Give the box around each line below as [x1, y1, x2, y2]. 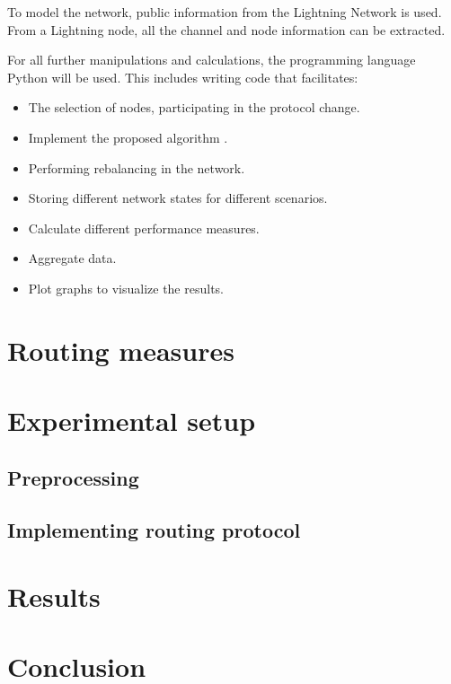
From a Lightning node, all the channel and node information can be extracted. [7, 20, 446, 39]
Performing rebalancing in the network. [28, 158, 245, 177]
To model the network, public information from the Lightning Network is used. [7, 3, 442, 21]
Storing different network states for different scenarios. [28, 189, 328, 207]
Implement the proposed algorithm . [28, 127, 228, 146]
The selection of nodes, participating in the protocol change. [28, 98, 360, 117]
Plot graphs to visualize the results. [28, 278, 224, 297]
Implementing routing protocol [7, 516, 301, 544]
